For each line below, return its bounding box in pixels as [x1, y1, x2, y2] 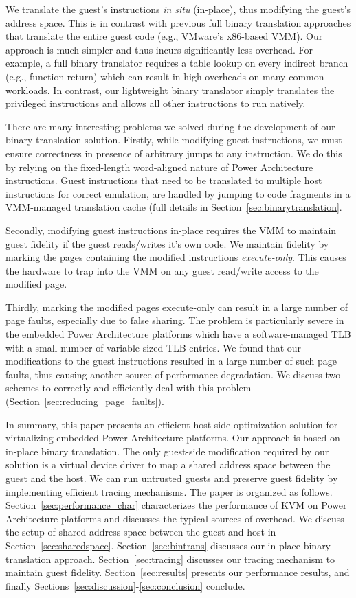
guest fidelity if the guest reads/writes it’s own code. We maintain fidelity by [5, 236, 329, 251]
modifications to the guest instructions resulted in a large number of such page [5, 354, 337, 368]
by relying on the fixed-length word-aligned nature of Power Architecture [5, 159, 313, 174]
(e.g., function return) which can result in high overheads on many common [5, 69, 324, 83]
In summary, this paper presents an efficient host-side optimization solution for [5, 417, 338, 431]
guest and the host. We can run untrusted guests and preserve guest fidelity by [5, 471, 338, 485]
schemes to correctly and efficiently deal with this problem [5, 380, 252, 395]
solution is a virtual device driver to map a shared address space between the [5, 457, 331, 472]
